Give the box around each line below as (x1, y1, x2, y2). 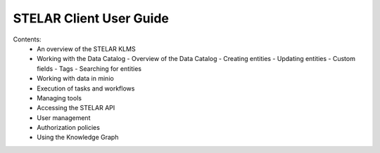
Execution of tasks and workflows (37, 84, 135, 93)
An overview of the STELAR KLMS (37, 44, 137, 53)
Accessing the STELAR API (37, 104, 115, 112)
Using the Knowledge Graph (37, 133, 119, 142)
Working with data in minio (37, 74, 114, 83)
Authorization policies (37, 124, 100, 132)
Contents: (13, 35, 42, 44)
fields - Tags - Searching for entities (37, 64, 142, 73)
